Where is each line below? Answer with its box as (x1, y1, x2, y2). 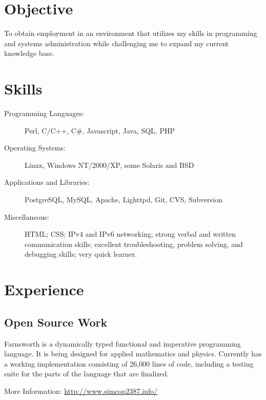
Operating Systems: (4, 142, 66, 153)
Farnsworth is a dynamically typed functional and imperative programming (4, 338, 241, 349)
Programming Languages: (4, 108, 85, 119)
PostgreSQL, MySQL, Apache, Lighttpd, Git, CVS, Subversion (25, 194, 222, 204)
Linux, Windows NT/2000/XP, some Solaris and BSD (25, 159, 194, 170)
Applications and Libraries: (4, 177, 90, 187)
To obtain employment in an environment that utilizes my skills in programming (4, 28, 257, 39)
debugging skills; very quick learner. (25, 249, 137, 259)
